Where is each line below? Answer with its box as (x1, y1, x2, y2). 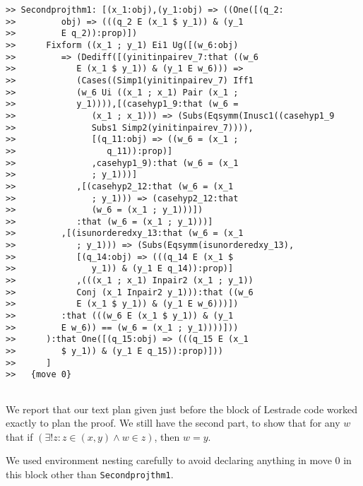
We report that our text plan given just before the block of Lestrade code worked (6, 401, 357, 416)
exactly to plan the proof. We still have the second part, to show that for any (6, 415, 340, 430)
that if (6, 429, 33, 444)
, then (154, 429, 180, 444)
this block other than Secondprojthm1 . (6, 467, 174, 482)
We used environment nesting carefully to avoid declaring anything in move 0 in (6, 453, 352, 468)
